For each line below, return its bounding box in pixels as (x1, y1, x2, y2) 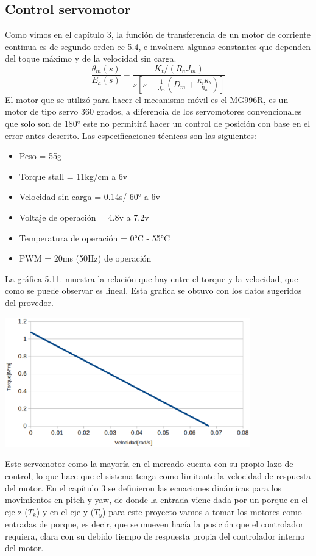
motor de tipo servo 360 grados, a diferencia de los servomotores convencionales (5, 105, 302, 118)
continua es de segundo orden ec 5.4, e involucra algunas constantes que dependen (5, 40, 311, 52)
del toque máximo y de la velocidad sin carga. (5, 52, 177, 65)
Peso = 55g (19, 149, 61, 162)
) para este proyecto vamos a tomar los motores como (102, 505, 302, 518)
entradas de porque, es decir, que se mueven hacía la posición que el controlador (5, 518, 304, 530)
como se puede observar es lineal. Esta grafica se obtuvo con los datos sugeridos (5, 284, 302, 297)
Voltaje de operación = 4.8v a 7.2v (19, 211, 149, 224)
